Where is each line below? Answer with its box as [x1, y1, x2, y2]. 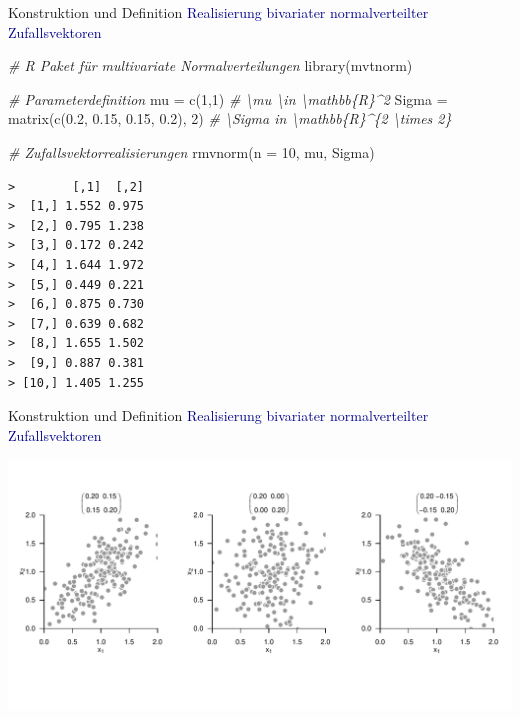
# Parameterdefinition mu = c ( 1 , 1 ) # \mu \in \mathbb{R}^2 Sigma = [8, 88, 448, 109]
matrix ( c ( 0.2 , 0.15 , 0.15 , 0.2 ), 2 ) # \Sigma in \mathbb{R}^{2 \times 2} [8, 108, 452, 129]
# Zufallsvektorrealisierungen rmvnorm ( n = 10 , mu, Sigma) [8, 141, 375, 162]
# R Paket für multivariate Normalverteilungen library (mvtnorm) [8, 55, 413, 76]
